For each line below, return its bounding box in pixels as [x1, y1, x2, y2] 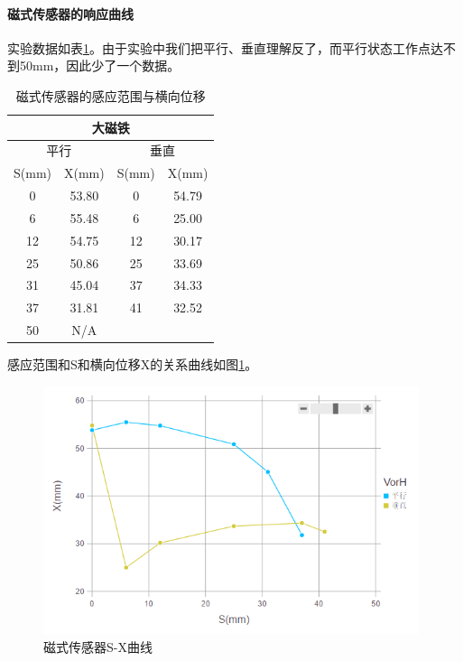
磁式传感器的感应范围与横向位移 [15, 86, 206, 105]
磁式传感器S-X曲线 [43, 637, 153, 656]
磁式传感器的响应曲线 [7, 4, 134, 23]
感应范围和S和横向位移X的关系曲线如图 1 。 [7, 355, 258, 374]
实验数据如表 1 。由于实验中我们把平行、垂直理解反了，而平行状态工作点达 [7, 38, 443, 57]
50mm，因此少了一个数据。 [19, 56, 181, 75]
